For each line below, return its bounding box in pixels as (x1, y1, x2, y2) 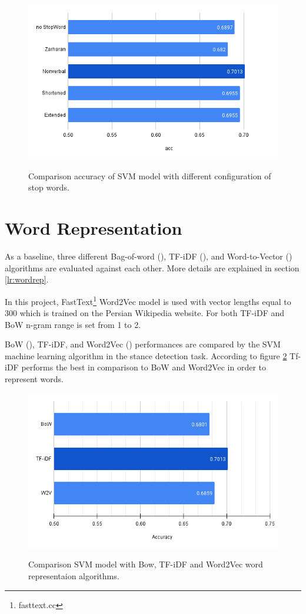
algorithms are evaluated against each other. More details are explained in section (5, 261, 300, 274)
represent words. (5, 373, 64, 385)
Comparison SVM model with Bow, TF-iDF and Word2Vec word (28, 558, 263, 570)
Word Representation (5, 216, 182, 240)
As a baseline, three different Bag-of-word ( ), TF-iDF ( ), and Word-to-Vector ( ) (5, 250, 292, 262)
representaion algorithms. (28, 570, 119, 582)
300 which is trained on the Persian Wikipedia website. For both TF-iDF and (5, 307, 285, 319)
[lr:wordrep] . (5, 273, 49, 285)
